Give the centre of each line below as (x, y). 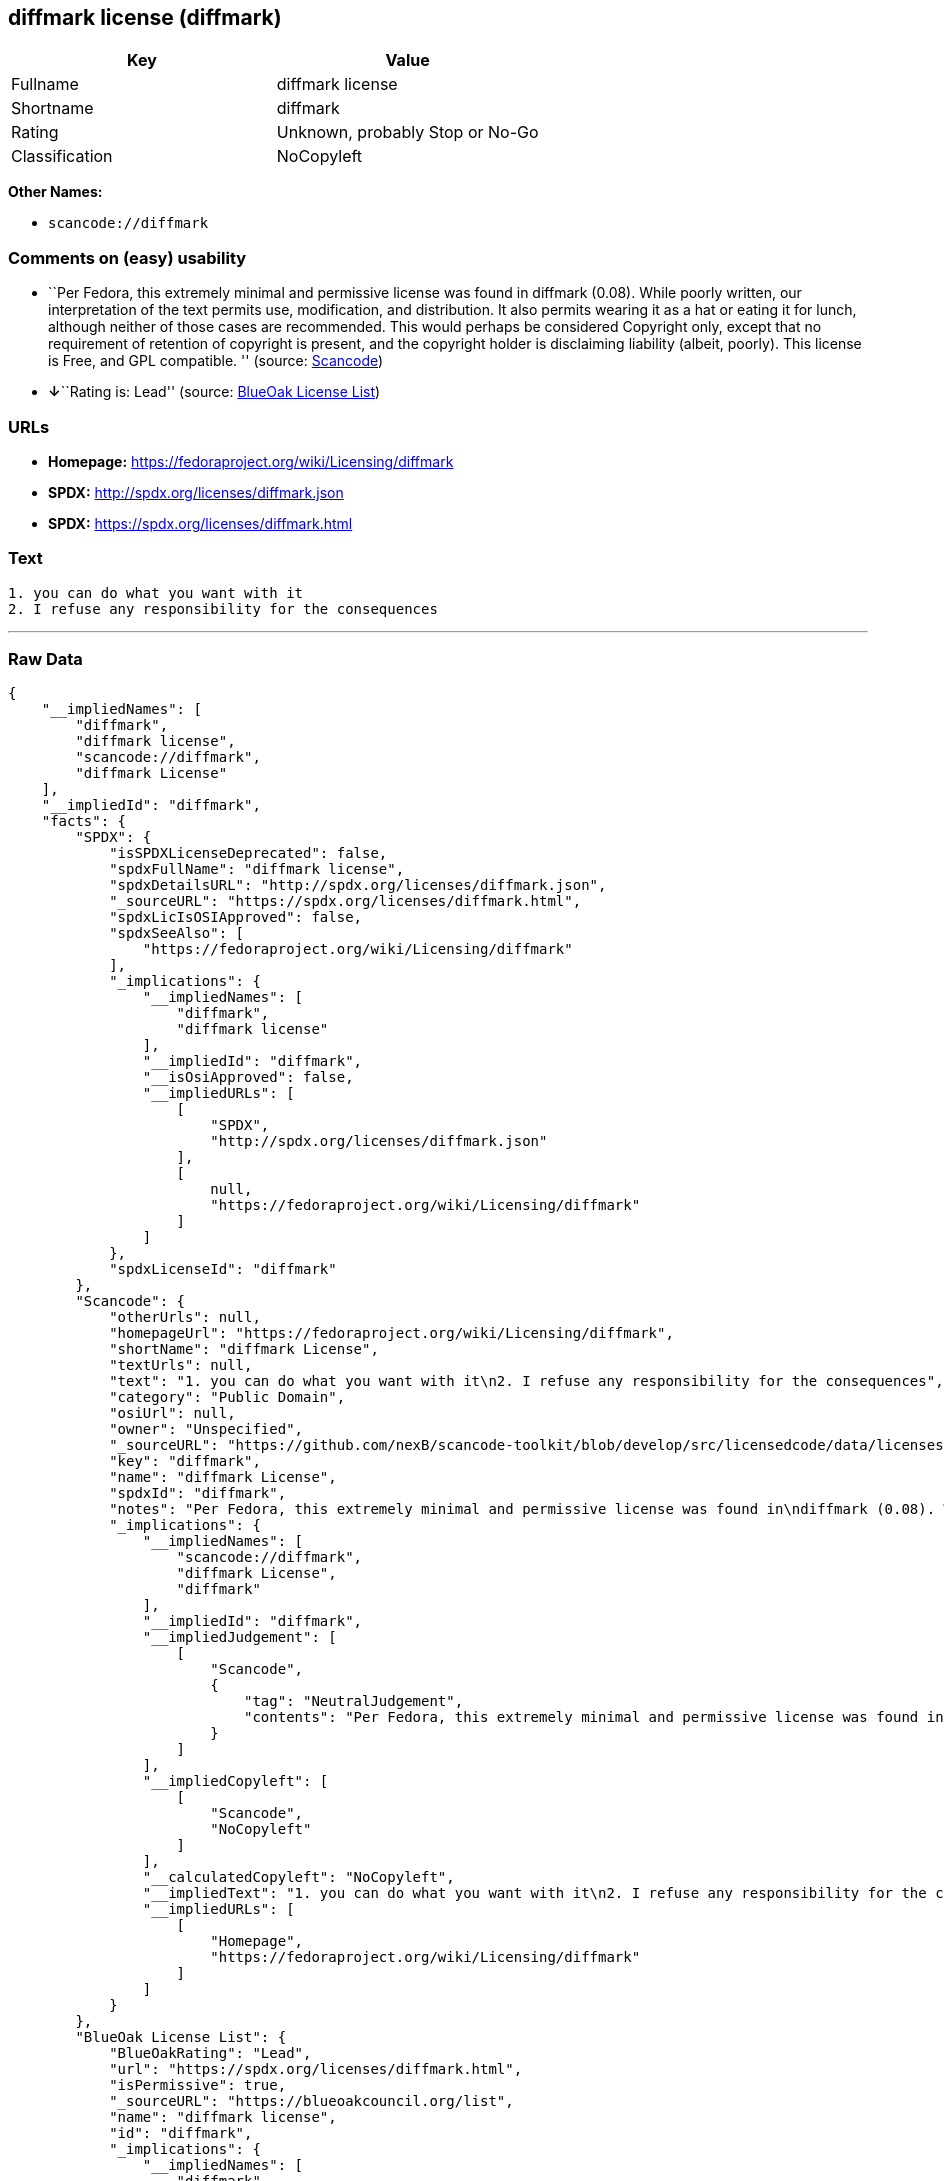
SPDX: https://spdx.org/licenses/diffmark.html (200, 523)
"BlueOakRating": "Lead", (210, 2053)
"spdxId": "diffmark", (198, 1493)
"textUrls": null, (181, 1365)
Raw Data (45, 659)
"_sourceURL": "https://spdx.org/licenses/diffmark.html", (345, 901)
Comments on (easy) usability (127, 257)
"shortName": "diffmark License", (244, 1349)
